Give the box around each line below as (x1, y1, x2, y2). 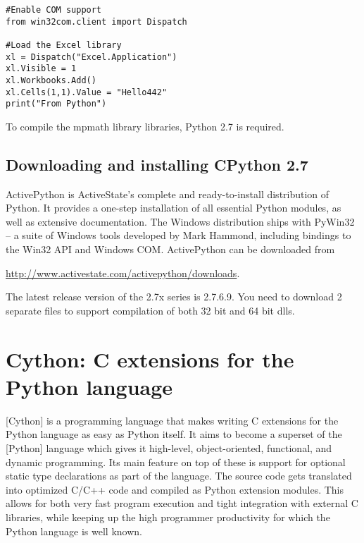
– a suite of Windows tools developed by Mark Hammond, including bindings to (6, 228, 351, 243)
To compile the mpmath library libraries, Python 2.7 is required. (6, 118, 284, 133)
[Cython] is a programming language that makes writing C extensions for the (6, 413, 339, 427)
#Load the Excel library (6, 39, 122, 50)
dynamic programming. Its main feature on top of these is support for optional (6, 454, 346, 469)
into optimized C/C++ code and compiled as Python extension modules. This (6, 482, 344, 496)
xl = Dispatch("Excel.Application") (6, 51, 177, 62)
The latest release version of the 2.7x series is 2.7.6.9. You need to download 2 (6, 289, 342, 304)
